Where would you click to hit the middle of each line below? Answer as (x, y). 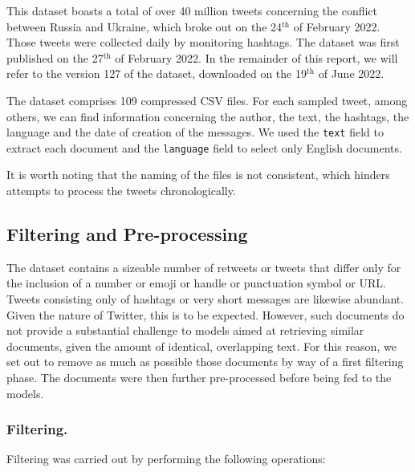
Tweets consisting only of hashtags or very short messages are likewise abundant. (205, 299)
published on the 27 (55, 57)
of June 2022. (351, 73)
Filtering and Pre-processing (127, 234)
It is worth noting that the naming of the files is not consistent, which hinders (198, 175)
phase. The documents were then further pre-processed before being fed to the (199, 378)
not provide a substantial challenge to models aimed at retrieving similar (185, 330)
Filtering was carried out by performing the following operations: (166, 459)
